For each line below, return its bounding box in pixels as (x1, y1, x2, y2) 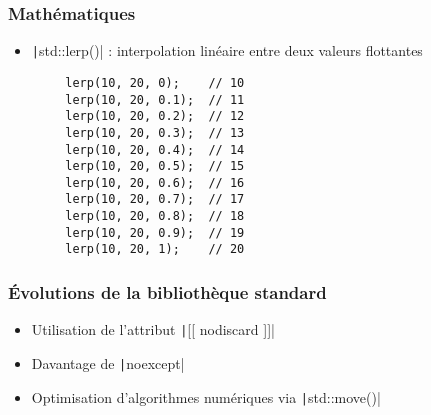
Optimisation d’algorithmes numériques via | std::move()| (31, 386, 381, 407)
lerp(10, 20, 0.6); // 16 (65, 175, 245, 190)
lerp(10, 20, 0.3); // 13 (65, 125, 245, 140)
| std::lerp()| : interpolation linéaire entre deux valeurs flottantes (31, 40, 423, 61)
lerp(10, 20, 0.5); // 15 (65, 159, 245, 174)
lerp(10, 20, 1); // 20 (65, 242, 245, 257)
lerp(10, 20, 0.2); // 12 (65, 109, 245, 124)
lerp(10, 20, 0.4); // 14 (65, 142, 245, 157)
